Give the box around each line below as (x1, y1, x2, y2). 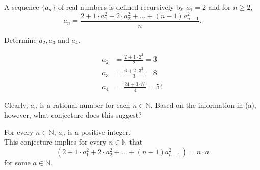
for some (4, 157, 31, 168)
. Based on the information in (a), (150, 99, 256, 110)
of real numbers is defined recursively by (58, 2, 184, 12)
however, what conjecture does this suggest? (4, 109, 142, 120)
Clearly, (4, 99, 28, 110)
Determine (4, 34, 37, 45)
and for (208, 2, 231, 12)
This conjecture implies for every (4, 136, 107, 147)
